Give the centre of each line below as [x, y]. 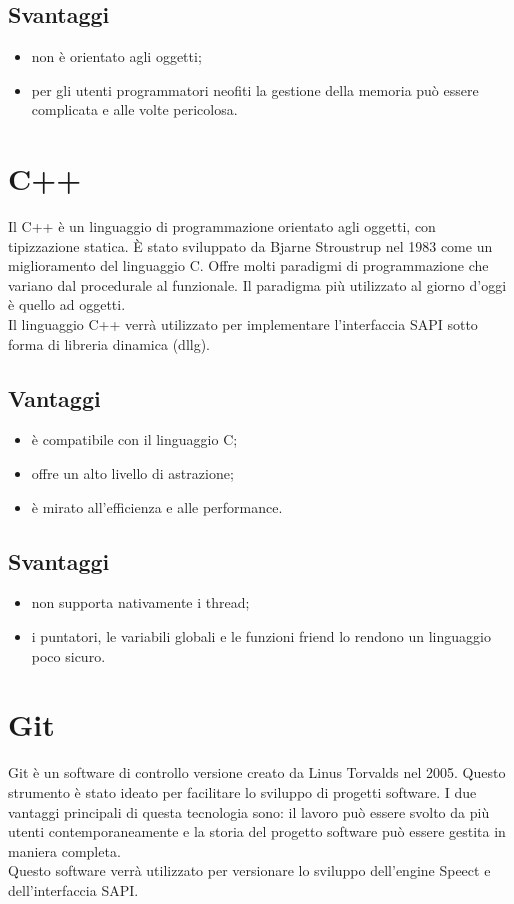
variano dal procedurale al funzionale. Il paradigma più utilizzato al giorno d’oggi [257, 284]
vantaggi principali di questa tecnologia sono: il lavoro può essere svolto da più [249, 811]
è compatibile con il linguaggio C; [134, 439]
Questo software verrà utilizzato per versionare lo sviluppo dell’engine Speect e [249, 870]
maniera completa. [64, 850]
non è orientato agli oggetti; [116, 56]
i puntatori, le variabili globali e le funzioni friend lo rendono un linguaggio [261, 636]
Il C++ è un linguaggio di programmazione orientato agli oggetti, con [222, 226]
